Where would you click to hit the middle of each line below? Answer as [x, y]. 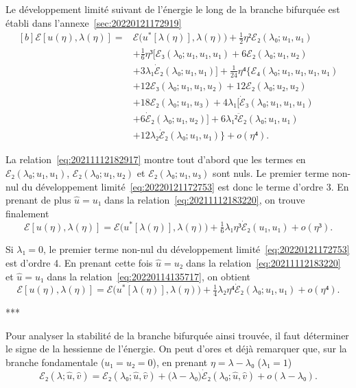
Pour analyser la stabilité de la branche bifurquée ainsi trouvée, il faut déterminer [177, 335]
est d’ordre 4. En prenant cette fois [79, 262]
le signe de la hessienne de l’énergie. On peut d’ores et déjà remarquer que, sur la [176, 349]
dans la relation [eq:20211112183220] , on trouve [205, 200]
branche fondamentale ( [55, 362]
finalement [27, 213]
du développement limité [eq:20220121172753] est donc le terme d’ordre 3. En [185, 186]
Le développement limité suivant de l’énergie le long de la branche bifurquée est [173, 9]
